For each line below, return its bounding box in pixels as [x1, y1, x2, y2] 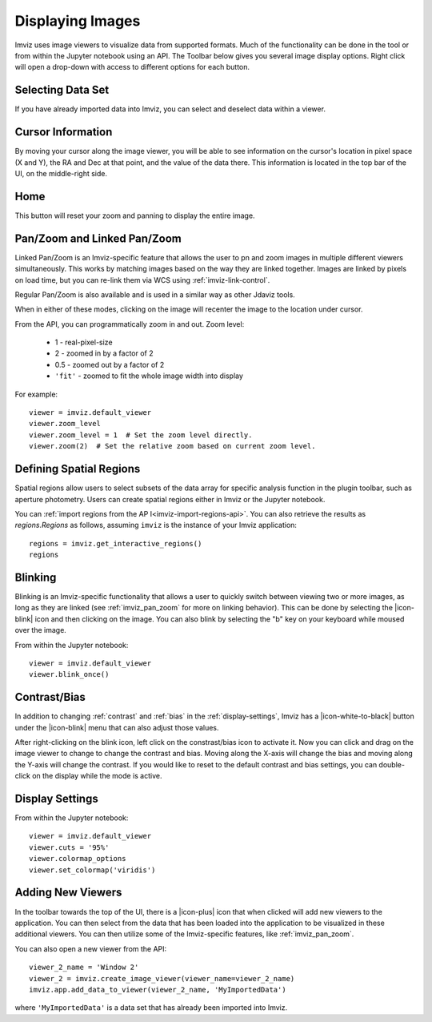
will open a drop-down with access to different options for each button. [14, 62, 250, 72]
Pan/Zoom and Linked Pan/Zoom [14, 231, 182, 245]
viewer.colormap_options [29, 854, 126, 863]
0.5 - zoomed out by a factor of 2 [54, 360, 165, 369]
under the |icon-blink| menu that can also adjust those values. [14, 722, 219, 732]
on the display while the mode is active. [32, 771, 162, 781]
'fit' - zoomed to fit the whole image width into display [54, 371, 244, 380]
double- [378, 759, 406, 769]
